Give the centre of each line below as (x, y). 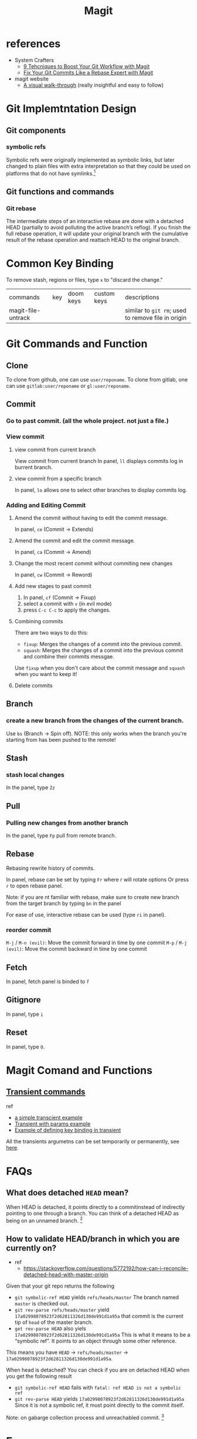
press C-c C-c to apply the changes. (67, 610)
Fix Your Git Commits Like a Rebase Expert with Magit (88, 72)
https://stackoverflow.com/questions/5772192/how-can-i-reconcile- (106, 1268)
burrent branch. (33, 467)
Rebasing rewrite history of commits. (50, 868)
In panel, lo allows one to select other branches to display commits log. (101, 490)
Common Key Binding (60, 264)
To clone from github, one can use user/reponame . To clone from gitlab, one (97, 380)
